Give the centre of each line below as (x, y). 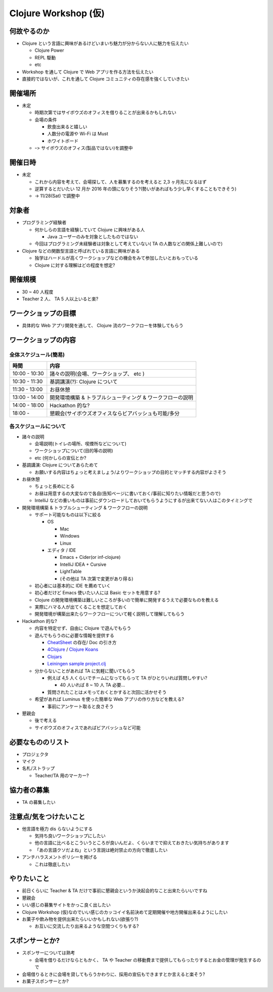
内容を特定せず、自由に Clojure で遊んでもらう (83, 628)
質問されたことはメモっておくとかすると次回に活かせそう (107, 692)
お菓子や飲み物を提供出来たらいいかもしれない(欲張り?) (80, 919)
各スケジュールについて (38, 427)
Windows (70, 536)
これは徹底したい (52, 864)
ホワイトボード (63, 141)
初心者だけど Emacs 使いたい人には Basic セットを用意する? (97, 593)
